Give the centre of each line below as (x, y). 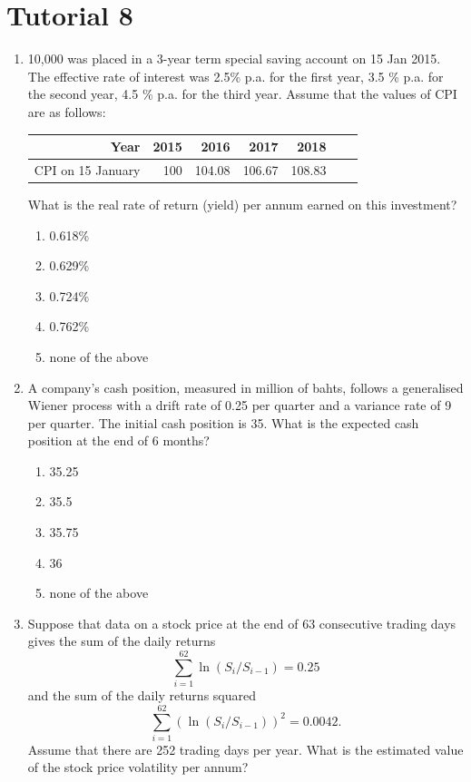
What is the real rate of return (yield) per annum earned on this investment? (242, 204)
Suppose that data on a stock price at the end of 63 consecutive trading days (242, 623)
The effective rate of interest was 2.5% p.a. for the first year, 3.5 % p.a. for (235, 76)
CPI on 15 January (87, 169)
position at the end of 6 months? (118, 440)
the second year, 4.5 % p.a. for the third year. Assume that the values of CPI (242, 94)
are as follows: (67, 111)
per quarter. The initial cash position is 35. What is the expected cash (223, 422)
